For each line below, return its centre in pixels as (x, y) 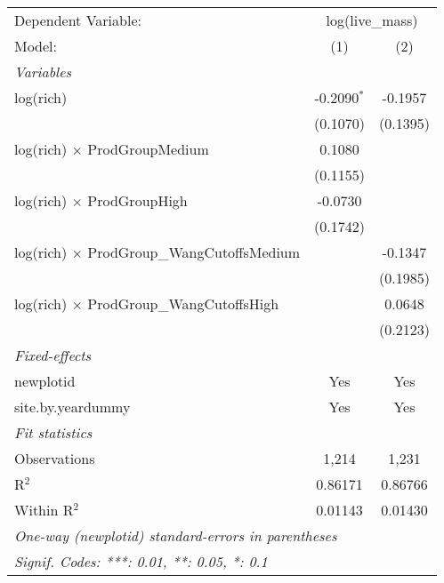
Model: (36, 46)
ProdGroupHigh (137, 200)
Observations (55, 458)
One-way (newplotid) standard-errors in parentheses (176, 535)
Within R (44, 510)
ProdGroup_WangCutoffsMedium (194, 252)
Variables (43, 72)
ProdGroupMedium (148, 149)
